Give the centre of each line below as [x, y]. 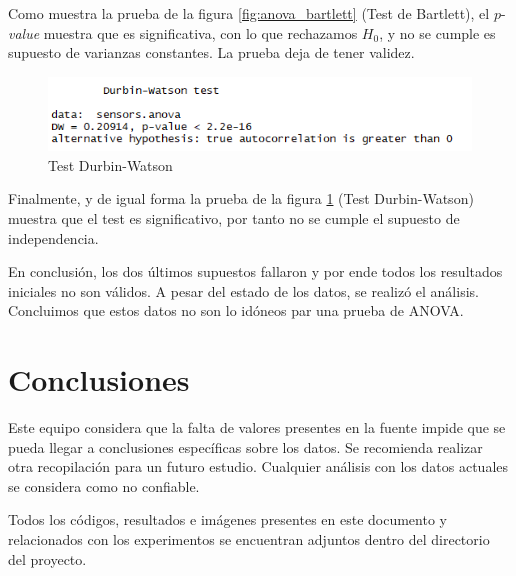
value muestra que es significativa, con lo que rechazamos [183, 32]
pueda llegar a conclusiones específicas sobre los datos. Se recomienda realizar [245, 446]
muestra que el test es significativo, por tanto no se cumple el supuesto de [234, 218]
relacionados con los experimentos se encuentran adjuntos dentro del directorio [249, 539]
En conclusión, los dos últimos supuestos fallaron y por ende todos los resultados [255, 271]
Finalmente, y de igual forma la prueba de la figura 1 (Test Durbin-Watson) [241, 198]
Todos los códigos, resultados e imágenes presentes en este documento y [227, 519]
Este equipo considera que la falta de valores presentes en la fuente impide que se [257, 427]
